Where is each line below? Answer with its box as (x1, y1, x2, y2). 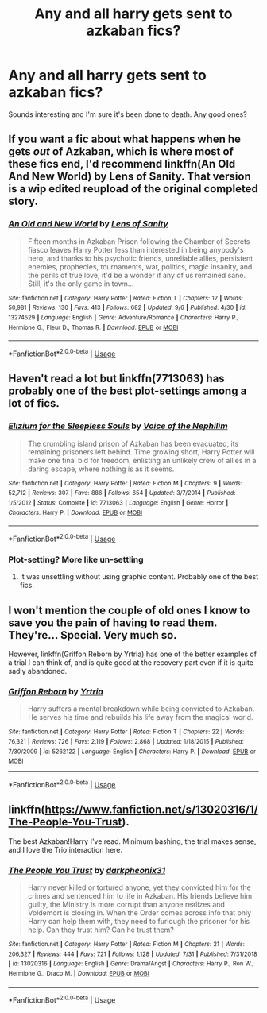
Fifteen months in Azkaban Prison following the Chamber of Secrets (27, 236, 250, 246)
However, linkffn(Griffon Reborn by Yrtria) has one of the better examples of (8, 649, 257, 659)
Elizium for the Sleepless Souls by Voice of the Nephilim (8, 420, 228, 431)
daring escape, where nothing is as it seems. (27, 464, 175, 474)
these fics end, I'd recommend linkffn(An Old (8, 157, 236, 171)
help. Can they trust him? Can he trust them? (27, 925, 175, 934)
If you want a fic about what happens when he (8, 133, 241, 146)
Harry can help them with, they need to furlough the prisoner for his (27, 917, 250, 926)
